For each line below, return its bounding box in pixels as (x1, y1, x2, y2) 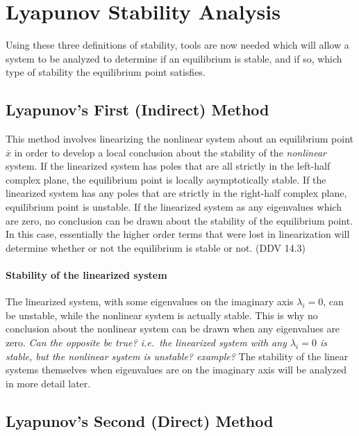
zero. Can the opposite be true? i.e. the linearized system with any (6, 335, 287, 350)
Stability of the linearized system (6, 268, 167, 282)
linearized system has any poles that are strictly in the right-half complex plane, (6, 186, 347, 200)
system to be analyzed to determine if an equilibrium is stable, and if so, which (6, 51, 342, 65)
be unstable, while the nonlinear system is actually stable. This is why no (6, 307, 318, 322)
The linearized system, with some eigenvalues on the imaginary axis (6, 294, 294, 309)
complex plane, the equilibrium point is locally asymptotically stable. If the (6, 172, 326, 186)
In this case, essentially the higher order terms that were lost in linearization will (6, 227, 350, 241)
